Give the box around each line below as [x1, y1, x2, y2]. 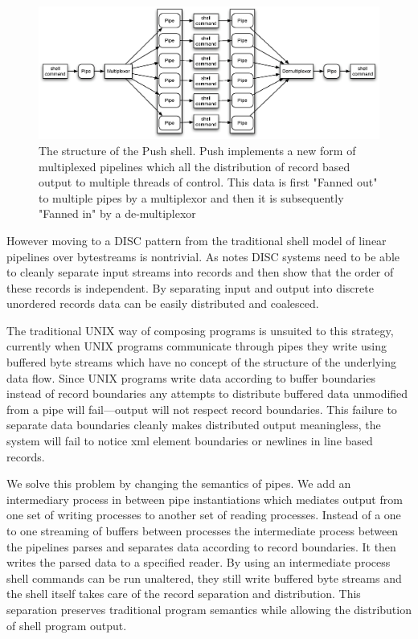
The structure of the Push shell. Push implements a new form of [39, 141, 356, 158]
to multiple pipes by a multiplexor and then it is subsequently [39, 189, 344, 206]
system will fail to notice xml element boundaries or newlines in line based [6, 432, 373, 449]
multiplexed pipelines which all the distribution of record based [39, 158, 350, 174]
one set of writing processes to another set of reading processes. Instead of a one [6, 506, 401, 523]
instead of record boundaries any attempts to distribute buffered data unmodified [6, 385, 408, 402]
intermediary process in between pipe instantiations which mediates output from [6, 490, 403, 507]
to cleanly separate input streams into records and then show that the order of [6, 264, 394, 281]
